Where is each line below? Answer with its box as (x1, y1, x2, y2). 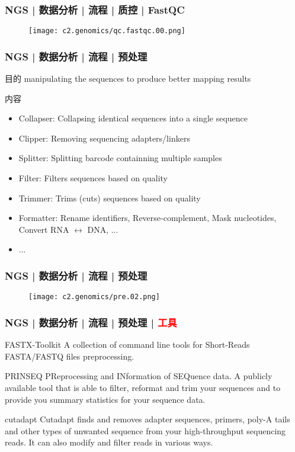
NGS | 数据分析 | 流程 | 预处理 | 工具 (5, 315, 177, 329)
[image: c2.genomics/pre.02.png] (28, 293, 160, 302)
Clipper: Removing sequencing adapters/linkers (18, 132, 190, 144)
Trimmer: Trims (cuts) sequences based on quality (18, 191, 201, 204)
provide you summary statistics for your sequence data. (5, 393, 206, 405)
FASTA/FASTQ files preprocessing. (5, 350, 134, 362)
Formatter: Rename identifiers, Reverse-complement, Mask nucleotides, (18, 211, 277, 224)
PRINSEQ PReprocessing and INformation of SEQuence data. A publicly (5, 370, 272, 382)
